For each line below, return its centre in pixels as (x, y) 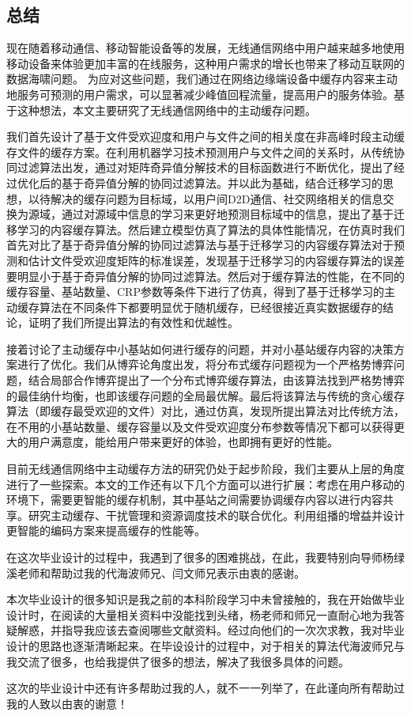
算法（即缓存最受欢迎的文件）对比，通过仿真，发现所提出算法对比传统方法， (205, 411)
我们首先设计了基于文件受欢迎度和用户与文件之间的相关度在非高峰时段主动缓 (205, 136)
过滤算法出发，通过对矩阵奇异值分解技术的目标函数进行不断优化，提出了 (205, 167)
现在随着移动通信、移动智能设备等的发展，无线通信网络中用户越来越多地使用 (205, 48)
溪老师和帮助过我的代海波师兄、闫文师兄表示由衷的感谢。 (156, 572)
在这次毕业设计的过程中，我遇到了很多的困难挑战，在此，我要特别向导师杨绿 (205, 557)
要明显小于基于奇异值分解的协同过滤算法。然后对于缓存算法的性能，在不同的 (205, 276)
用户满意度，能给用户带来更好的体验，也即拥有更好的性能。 (183, 442)
